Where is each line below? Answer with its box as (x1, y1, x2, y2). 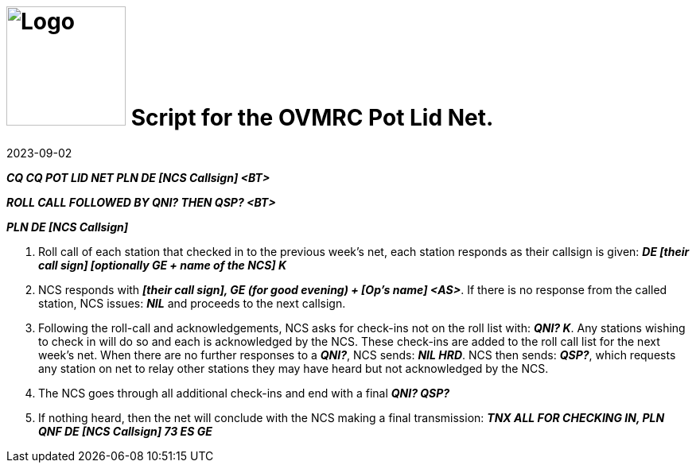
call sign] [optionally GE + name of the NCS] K (38, 258, 287, 272)
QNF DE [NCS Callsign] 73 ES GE (38, 424, 212, 438)
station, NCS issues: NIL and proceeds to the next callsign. (38, 296, 346, 310)
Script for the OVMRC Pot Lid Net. (130, 104, 494, 131)
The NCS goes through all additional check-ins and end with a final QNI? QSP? (38, 386, 450, 400)
